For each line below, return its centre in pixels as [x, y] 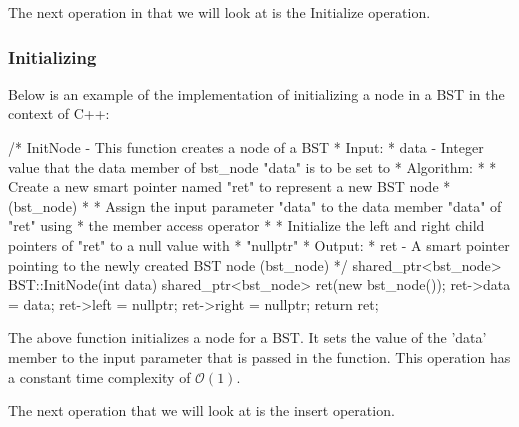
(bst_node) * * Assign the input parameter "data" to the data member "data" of [255, 205]
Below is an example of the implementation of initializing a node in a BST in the [256, 93]
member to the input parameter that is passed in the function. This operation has [259, 356]
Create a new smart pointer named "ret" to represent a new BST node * [229, 186]
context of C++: [59, 113]
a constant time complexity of [99, 376]
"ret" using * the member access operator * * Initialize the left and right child [246, 225]
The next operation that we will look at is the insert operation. [201, 410]
